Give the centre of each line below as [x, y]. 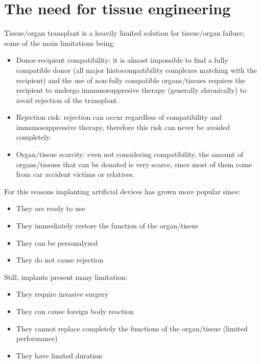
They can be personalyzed [57, 242]
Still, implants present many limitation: [66, 277]
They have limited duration [59, 355]
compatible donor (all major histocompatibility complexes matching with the [136, 70]
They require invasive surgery [62, 294]
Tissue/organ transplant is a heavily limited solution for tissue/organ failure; [124, 33]
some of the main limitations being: [60, 43]
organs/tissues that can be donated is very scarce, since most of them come [134, 164]
